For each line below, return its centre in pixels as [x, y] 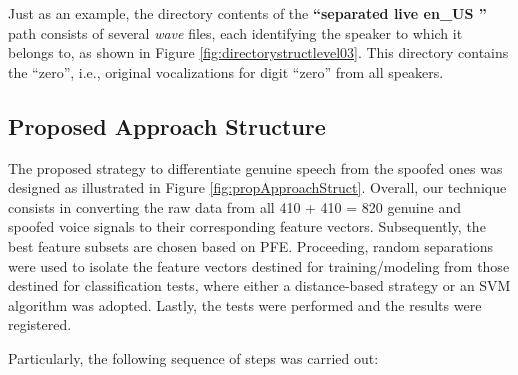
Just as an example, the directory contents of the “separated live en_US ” [247, 13]
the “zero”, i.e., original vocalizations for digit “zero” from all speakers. [226, 71]
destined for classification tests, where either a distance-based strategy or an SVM [259, 285]
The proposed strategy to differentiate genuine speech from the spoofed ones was [255, 167]
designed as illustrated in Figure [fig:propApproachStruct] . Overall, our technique [257, 187]
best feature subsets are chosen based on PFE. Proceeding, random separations [250, 245]
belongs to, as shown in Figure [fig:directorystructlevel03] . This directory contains [258, 52]
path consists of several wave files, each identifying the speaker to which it [235, 32]
